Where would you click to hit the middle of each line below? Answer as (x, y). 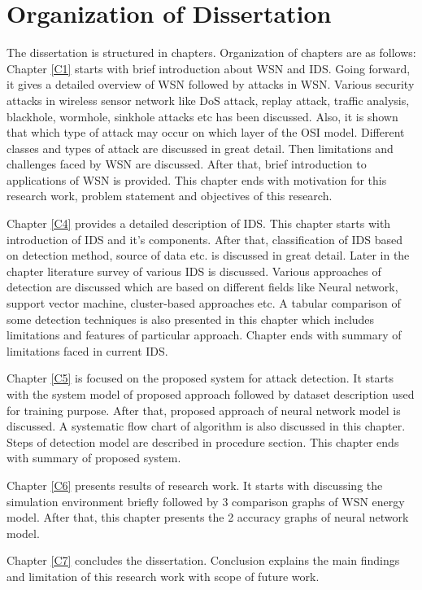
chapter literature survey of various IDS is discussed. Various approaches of (194, 271)
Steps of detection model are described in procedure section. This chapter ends (203, 441)
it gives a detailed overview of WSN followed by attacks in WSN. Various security (211, 84)
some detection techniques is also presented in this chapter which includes (191, 319)
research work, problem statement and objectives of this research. (170, 196)
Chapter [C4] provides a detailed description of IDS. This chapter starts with (199, 223)
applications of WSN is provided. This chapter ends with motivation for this (197, 179)
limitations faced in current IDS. (87, 350)
